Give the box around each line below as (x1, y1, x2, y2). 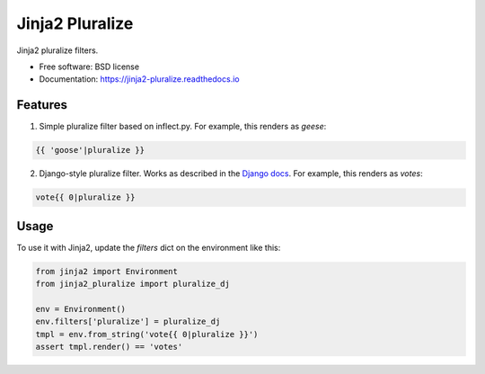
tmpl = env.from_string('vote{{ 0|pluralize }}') (35, 329, 259, 339)
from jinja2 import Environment (35, 266, 179, 276)
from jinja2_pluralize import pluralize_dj (35, 279, 231, 289)
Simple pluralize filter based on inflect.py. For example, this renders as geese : (39, 121, 327, 132)
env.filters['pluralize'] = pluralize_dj (35, 316, 221, 327)
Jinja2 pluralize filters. (16, 45, 99, 56)
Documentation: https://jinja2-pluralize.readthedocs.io (39, 74, 240, 85)
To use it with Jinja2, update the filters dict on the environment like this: (16, 242, 281, 253)
